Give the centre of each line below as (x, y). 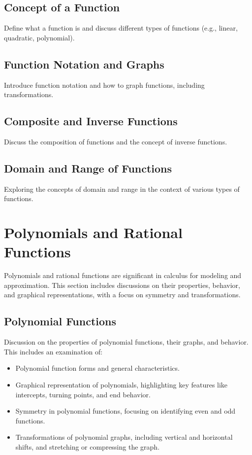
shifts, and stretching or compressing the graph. (88, 447)
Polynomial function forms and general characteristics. (97, 368)
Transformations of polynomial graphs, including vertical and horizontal (124, 437)
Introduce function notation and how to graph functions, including (104, 85)
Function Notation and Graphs (84, 64)
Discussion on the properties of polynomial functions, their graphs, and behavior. (126, 342)
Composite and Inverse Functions (91, 121)
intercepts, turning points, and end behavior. (83, 394)
